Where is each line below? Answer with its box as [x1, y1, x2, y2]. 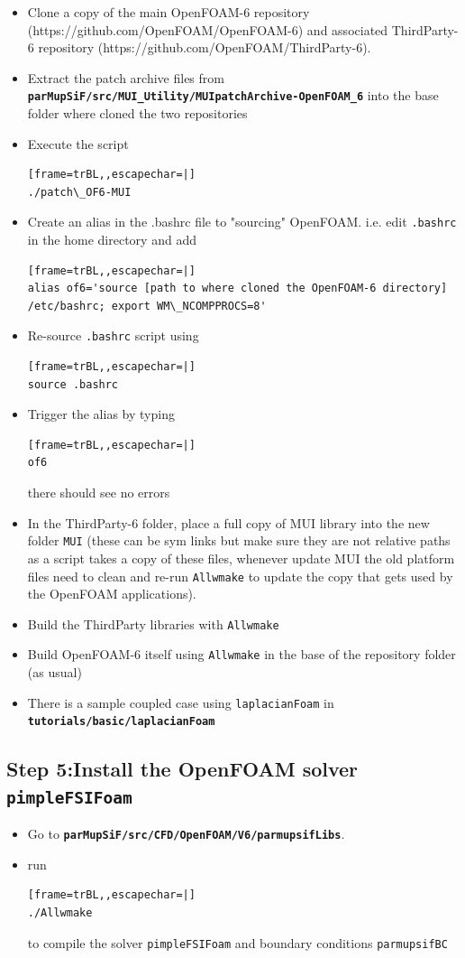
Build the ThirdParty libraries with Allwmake [27, 614, 279, 633]
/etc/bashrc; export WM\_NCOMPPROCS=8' [27, 299, 267, 312]
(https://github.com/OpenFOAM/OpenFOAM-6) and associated [27, 20, 388, 39]
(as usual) [27, 663, 82, 682]
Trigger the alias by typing [27, 405, 175, 423]
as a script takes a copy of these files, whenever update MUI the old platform [27, 548, 455, 567]
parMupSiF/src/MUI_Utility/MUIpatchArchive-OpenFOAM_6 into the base [27, 86, 439, 105]
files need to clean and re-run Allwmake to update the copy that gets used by [27, 566, 453, 585]
